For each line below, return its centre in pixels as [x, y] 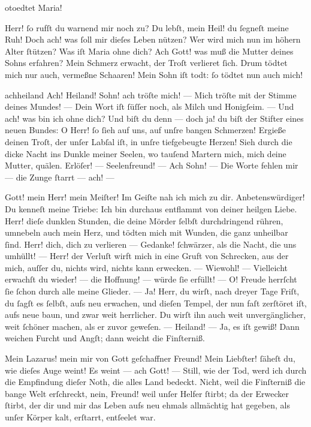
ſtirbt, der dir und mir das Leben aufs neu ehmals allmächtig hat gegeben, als [147, 405]
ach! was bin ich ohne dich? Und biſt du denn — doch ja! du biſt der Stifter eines [154, 118]
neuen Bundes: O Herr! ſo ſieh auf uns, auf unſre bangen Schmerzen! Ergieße [145, 130]
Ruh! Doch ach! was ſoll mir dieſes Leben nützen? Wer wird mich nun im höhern [153, 39]
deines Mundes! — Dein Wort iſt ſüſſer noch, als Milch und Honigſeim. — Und [150, 106]
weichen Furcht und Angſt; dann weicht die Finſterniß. [105, 338]
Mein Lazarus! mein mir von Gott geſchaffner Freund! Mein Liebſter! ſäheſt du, [150, 358]
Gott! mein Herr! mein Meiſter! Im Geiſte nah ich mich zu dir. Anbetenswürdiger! [155, 197]
